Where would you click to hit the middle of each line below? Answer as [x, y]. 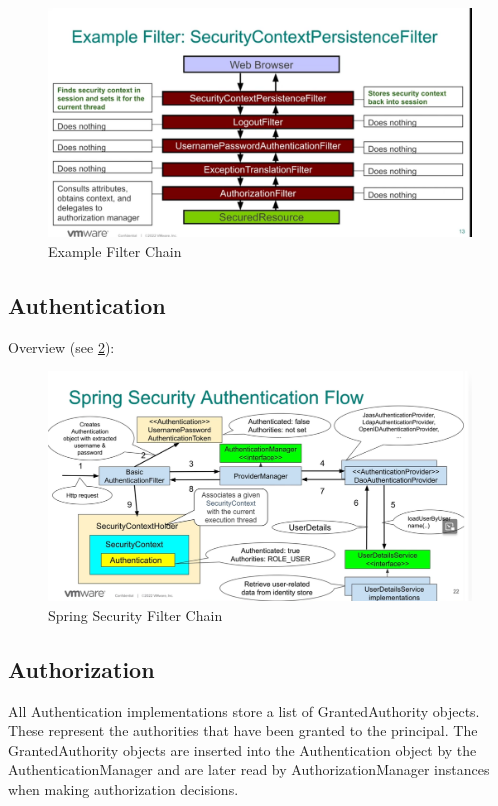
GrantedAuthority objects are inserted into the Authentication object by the [242, 749]
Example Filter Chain [115, 250]
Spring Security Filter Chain [135, 614]
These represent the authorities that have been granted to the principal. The [243, 730]
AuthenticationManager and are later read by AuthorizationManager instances [249, 769]
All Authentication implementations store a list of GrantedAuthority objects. [244, 710]
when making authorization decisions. [123, 788]
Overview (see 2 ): [61, 346]
